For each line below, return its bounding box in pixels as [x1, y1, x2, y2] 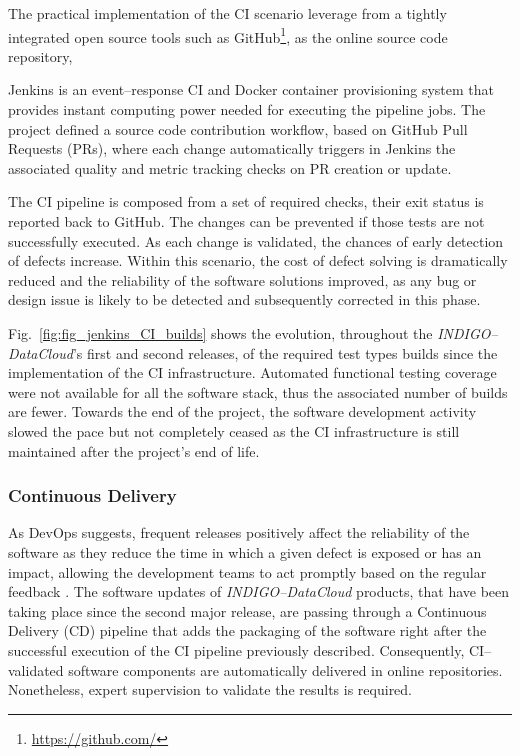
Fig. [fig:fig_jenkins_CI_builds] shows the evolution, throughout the [8, 322, 433, 343]
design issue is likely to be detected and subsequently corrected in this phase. [8, 289, 481, 310]
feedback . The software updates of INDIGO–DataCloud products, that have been [8, 581, 510, 602]
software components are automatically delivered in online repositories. [68, 659, 503, 680]
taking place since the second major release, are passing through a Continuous [8, 600, 487, 621]
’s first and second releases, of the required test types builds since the [72, 342, 498, 363]
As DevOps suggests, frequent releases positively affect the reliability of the [8, 522, 470, 543]
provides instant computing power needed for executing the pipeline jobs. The [8, 99, 486, 120]
